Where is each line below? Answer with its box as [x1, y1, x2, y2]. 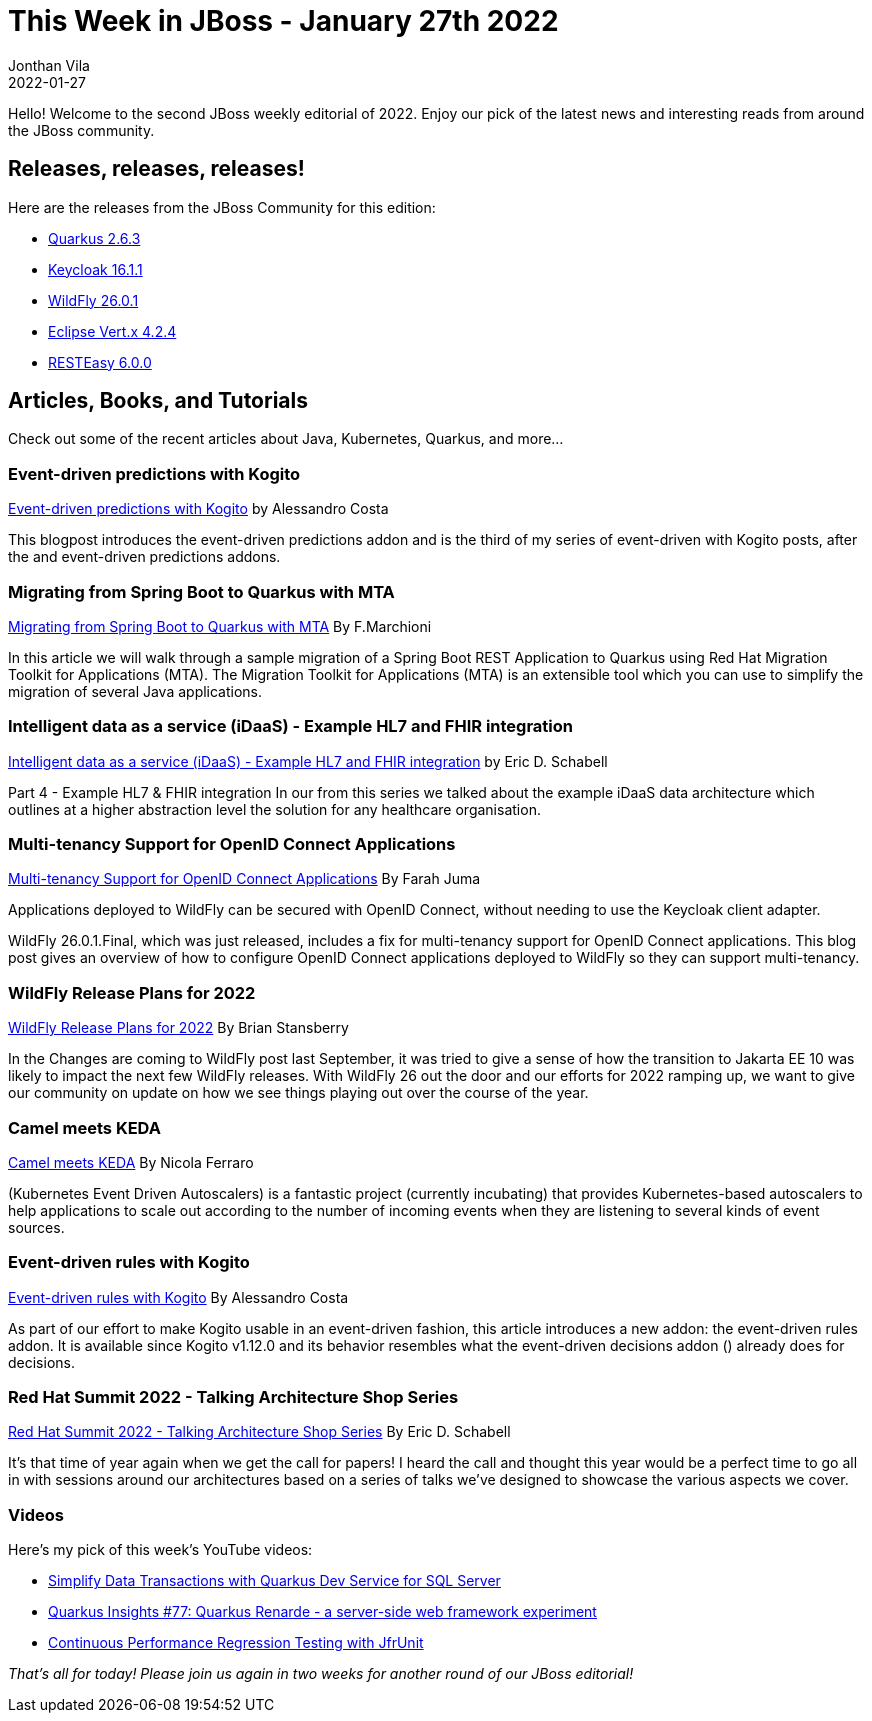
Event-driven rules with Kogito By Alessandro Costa [8, 1288, 349, 1306]
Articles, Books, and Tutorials [8, 388, 308, 414]
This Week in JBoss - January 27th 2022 [8, 4, 559, 38]
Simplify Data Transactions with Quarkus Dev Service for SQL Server [48, 1572, 501, 1590]
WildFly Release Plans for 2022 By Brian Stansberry [8, 1019, 349, 1037]
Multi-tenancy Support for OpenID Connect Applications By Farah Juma [8, 870, 481, 888]
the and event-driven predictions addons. [8, 548, 281, 566]
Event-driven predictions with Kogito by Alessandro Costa [8, 500, 389, 518]
